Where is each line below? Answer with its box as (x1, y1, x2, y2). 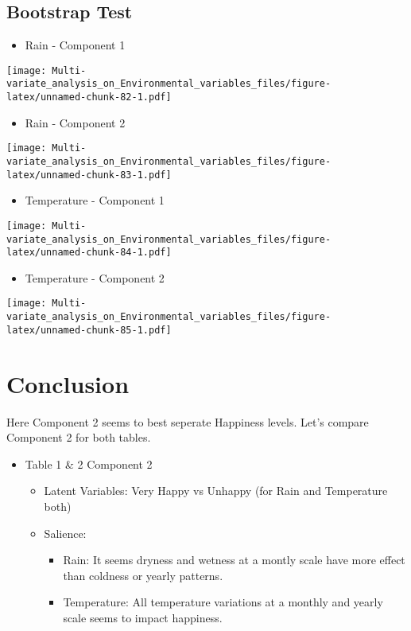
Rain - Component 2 (25, 114, 126, 130)
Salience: (44, 524, 87, 541)
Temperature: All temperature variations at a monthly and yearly (63, 594, 383, 610)
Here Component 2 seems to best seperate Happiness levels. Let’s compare (6, 413, 369, 430)
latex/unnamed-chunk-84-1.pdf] (6, 247, 172, 259)
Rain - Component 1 (25, 37, 126, 53)
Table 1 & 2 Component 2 (25, 455, 153, 472)
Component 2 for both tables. (6, 429, 151, 446)
